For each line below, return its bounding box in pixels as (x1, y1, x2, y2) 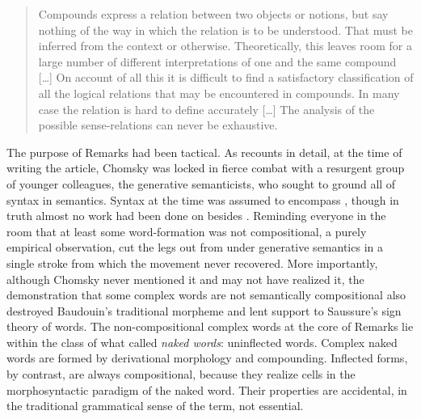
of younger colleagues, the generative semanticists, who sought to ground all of (6, 175, 396, 192)
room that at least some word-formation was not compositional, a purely (6, 222, 367, 239)
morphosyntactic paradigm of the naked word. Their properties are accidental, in (6, 381, 407, 398)
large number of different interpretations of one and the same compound (38, 53, 397, 70)
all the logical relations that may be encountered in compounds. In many (38, 84, 400, 101)
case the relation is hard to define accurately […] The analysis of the (38, 100, 375, 117)
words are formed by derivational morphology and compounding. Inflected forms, (6, 349, 408, 366)
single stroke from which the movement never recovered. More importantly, (6, 254, 378, 271)
